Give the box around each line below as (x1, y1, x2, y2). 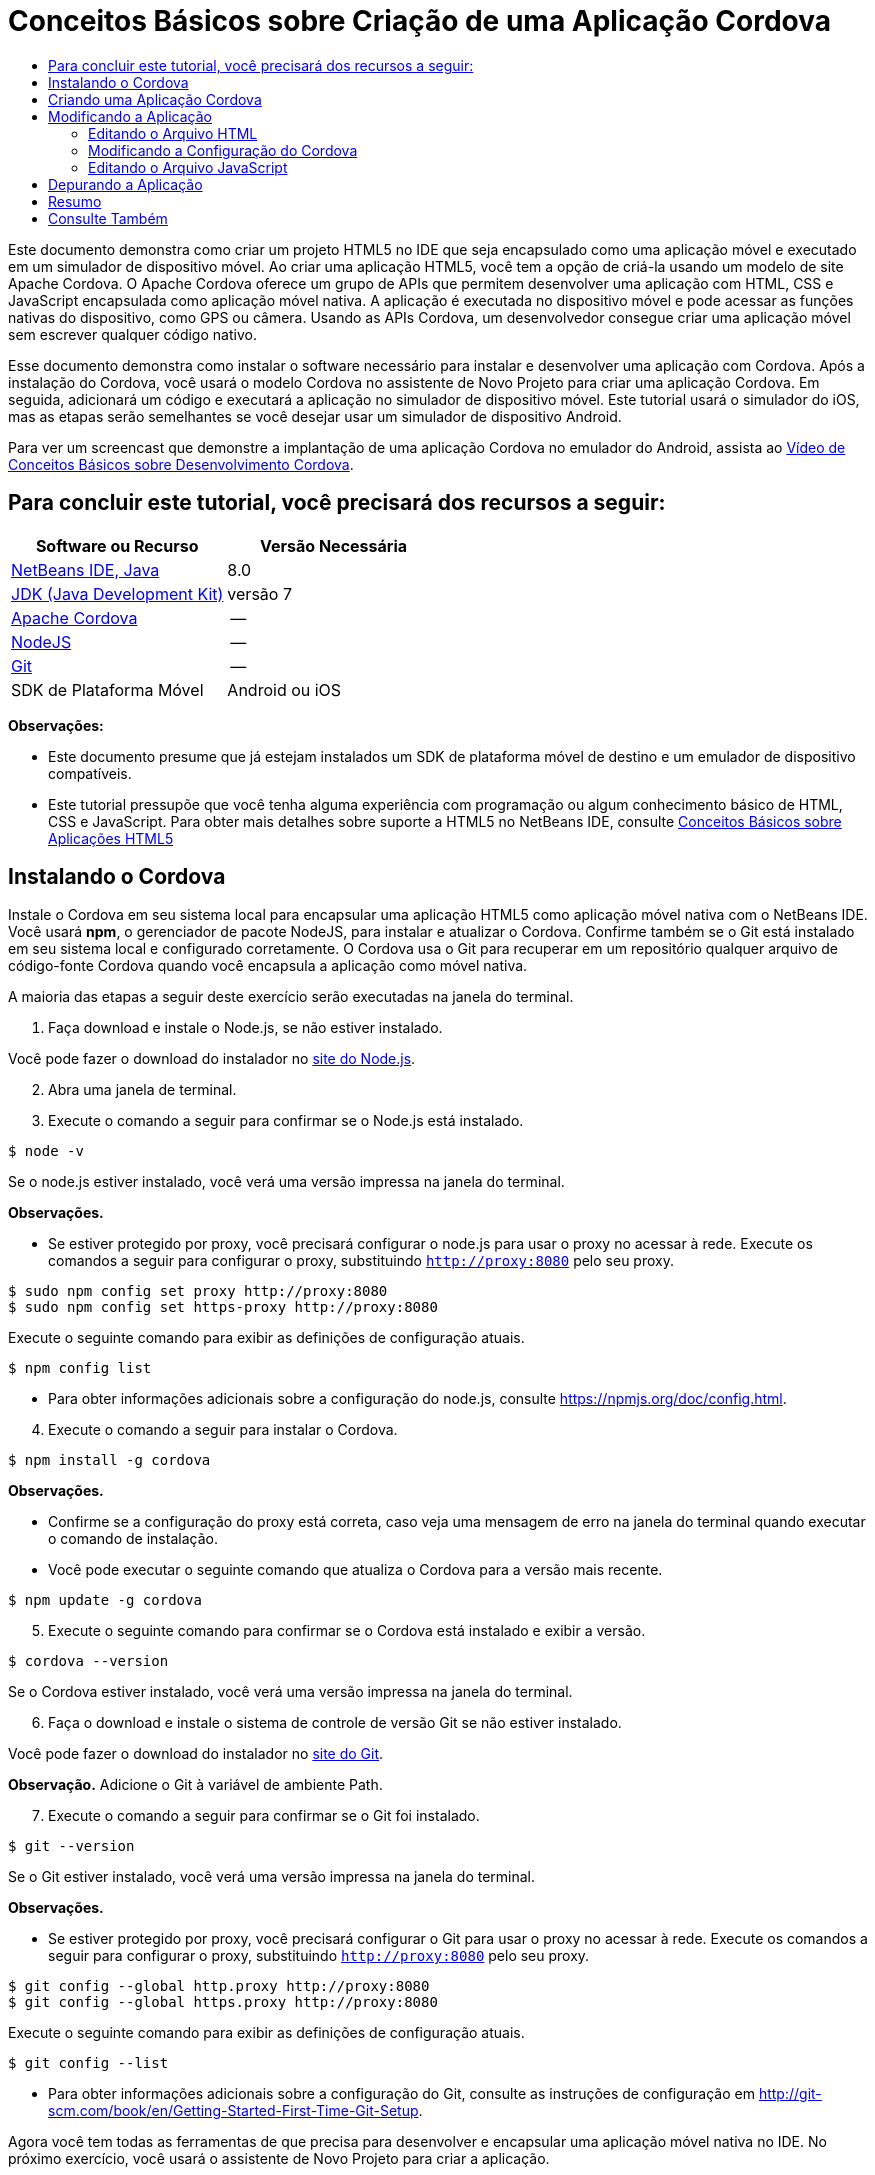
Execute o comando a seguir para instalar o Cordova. (48, 1421, 398, 1439)
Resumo (48, 192, 102, 210)
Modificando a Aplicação (48, 107, 212, 125)
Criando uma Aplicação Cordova (48, 90, 262, 108)
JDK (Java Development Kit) (11, 583, 224, 604)
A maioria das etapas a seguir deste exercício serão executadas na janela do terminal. (8, 988, 574, 1006)
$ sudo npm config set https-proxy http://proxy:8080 (8, 1299, 438, 1316)
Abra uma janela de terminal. (48, 1081, 237, 1099)
